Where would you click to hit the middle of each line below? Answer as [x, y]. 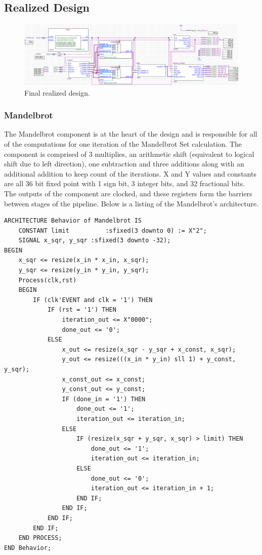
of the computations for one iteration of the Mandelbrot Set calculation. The [123, 143]
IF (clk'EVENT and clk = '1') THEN [93, 300]
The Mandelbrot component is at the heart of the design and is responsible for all [131, 134]
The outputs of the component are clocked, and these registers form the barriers [128, 193]
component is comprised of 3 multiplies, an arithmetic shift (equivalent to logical [129, 154]
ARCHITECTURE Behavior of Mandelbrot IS [73, 221]
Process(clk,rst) [48, 280]
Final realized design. [57, 92]
